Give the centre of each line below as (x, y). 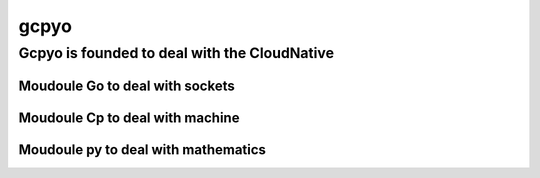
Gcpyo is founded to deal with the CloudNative (176, 53)
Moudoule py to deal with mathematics (142, 149)
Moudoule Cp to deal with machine (129, 117)
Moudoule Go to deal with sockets (126, 85)
